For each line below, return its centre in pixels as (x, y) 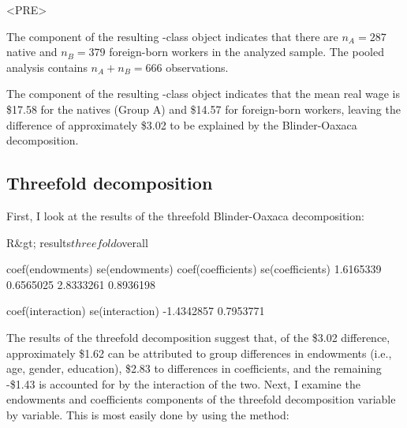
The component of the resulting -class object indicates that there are (172, 36)
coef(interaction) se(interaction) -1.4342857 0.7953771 (136, 311)
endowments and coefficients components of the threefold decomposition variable (201, 399)
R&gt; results (39, 242)
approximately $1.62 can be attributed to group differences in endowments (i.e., (199, 353)
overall (132, 242)
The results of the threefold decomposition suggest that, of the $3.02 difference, (198, 337)
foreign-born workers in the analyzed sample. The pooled (246, 52)
